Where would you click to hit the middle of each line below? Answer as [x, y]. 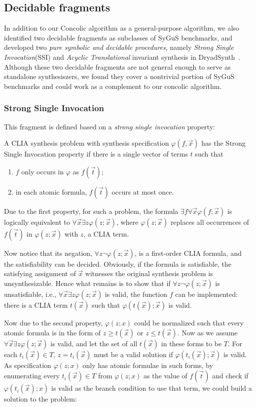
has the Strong [223, 143]
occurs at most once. [143, 191]
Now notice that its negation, [48, 253]
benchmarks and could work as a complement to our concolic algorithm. [113, 86]
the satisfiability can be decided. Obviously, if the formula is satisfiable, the [118, 264]
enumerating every [32, 376]
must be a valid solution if [133, 354]
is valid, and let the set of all [94, 343]
